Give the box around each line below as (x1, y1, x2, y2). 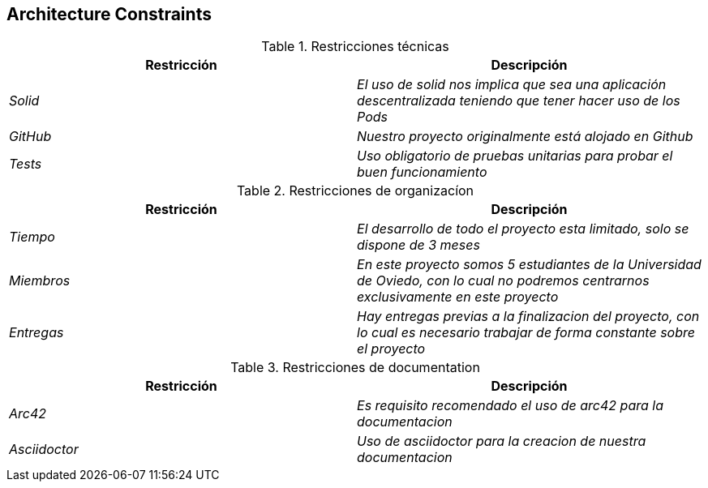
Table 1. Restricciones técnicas (261, 38, 449, 55)
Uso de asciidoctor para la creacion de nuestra (357, 433, 646, 450)
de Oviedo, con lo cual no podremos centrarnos (357, 272, 650, 289)
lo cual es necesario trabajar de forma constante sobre (357, 324, 695, 341)
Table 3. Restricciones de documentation (230, 359, 480, 376)
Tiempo (9, 229, 55, 246)
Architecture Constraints (6, 4, 212, 24)
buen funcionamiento (357, 164, 487, 181)
